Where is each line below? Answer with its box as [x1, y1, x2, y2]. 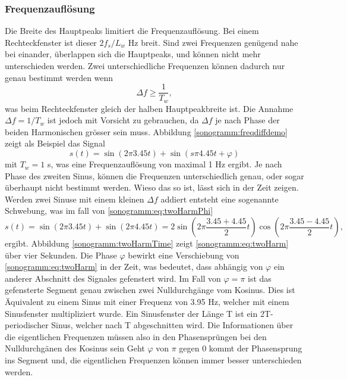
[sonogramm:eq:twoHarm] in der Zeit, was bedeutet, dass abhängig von [5, 260, 263, 273]
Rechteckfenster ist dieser [5, 36, 97, 48]
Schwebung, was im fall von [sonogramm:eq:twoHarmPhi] [5, 204, 213, 217]
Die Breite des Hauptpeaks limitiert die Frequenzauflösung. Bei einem [5, 24, 259, 37]
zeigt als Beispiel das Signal [5, 137, 105, 149]
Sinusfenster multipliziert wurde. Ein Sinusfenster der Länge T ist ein [5, 307, 258, 319]
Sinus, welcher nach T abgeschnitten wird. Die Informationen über [51, 319, 294, 331]
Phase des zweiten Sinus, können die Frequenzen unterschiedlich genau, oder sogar [5, 169, 304, 182]
